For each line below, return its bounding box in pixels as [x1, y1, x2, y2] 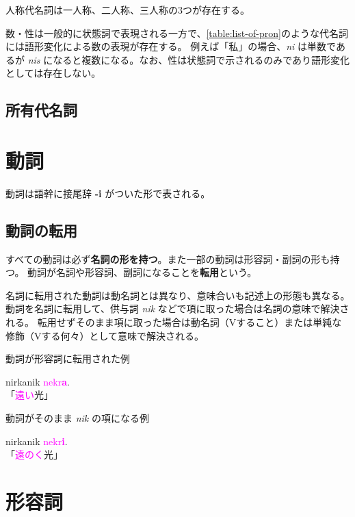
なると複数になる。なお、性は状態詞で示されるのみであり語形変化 [53, 52, 350, 66]
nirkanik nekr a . [5, 374, 70, 388]
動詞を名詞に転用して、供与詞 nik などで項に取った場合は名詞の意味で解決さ [5, 301, 350, 316]
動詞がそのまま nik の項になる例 [5, 411, 149, 425]
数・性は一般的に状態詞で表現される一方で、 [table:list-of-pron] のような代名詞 [5, 25, 348, 40]
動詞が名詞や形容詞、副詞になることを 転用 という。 [27, 265, 257, 279]
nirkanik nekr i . [5, 433, 68, 448]
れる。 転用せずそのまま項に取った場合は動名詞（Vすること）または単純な [5, 315, 342, 329]
